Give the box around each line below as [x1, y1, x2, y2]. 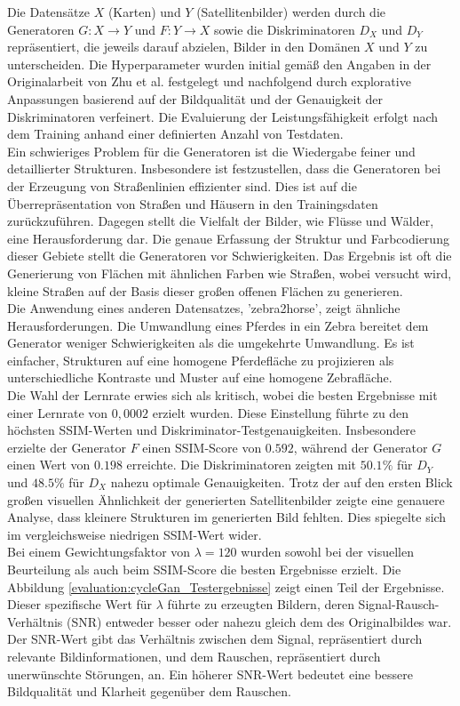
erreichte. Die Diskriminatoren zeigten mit [126, 455, 357, 474]
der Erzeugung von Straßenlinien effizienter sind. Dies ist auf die [7, 176, 357, 195]
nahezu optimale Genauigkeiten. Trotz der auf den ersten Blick [110, 473, 453, 492]
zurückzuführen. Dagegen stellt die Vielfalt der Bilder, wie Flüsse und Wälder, [7, 212, 434, 230]
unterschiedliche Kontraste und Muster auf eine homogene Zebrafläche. [7, 368, 393, 387]
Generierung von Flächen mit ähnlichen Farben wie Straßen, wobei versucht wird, [7, 263, 452, 282]
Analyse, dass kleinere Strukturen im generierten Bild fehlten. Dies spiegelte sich [7, 508, 447, 526]
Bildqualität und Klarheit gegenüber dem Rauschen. [7, 682, 291, 701]
